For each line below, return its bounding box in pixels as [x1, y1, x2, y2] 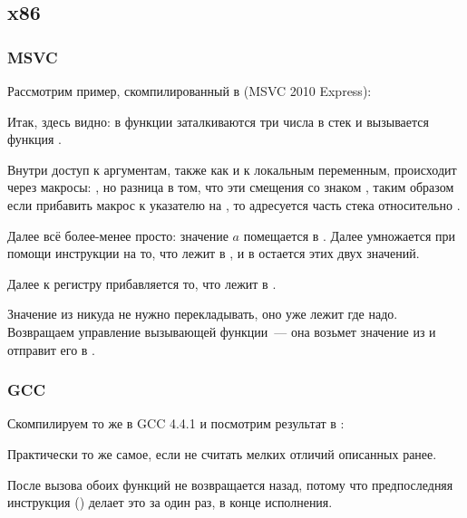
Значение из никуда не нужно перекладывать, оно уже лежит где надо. [7, 304, 398, 323]
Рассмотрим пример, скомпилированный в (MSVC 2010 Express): [7, 82, 372, 100]
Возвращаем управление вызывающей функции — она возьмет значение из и [7, 321, 436, 341]
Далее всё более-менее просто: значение [7, 225, 229, 245]
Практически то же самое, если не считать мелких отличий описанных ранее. [7, 444, 437, 463]
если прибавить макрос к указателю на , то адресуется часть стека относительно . [7, 195, 461, 214]
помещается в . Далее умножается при [243, 225, 456, 245]
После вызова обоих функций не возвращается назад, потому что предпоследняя [7, 475, 453, 494]
